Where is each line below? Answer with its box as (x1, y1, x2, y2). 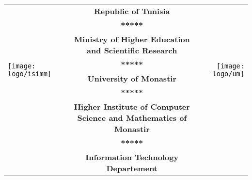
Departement (106, 163, 158, 174)
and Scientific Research (87, 45, 177, 56)
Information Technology (85, 151, 179, 163)
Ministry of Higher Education (74, 33, 190, 45)
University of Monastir (87, 73, 176, 84)
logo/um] (212, 70, 244, 78)
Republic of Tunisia (94, 5, 170, 16)
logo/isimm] (8, 70, 52, 78)
